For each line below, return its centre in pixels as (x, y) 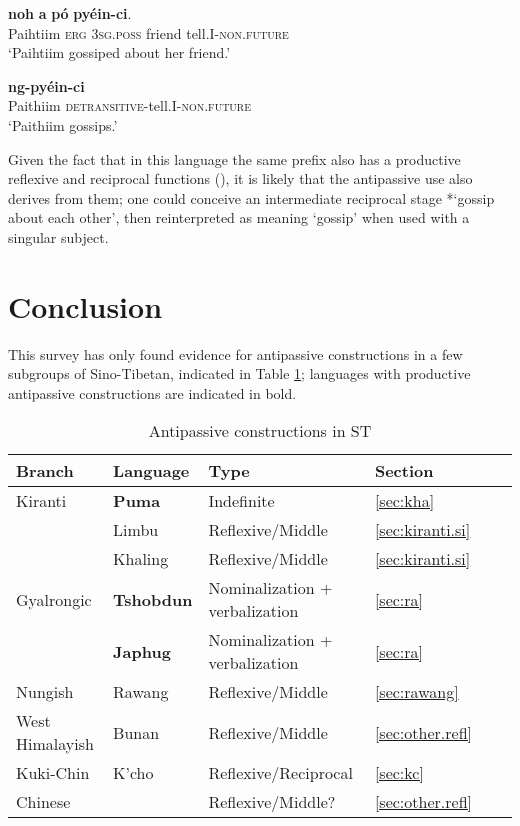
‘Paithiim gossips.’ (63, 124)
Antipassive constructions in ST (260, 431)
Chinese (43, 802)
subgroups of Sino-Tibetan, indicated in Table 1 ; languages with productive (239, 373)
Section (404, 471)
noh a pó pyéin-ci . (70, 13)
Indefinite (241, 501)
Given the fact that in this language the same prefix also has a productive (234, 158)
